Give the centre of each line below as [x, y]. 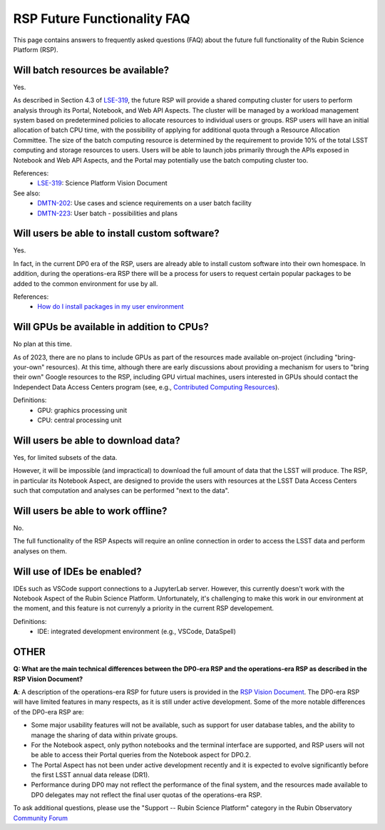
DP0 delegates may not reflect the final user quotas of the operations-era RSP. [147, 794]
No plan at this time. [43, 344]
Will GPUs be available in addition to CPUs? [111, 327]
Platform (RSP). [36, 49]
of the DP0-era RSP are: [48, 712]
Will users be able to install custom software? [117, 234]
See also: [27, 193]
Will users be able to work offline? [90, 511]
